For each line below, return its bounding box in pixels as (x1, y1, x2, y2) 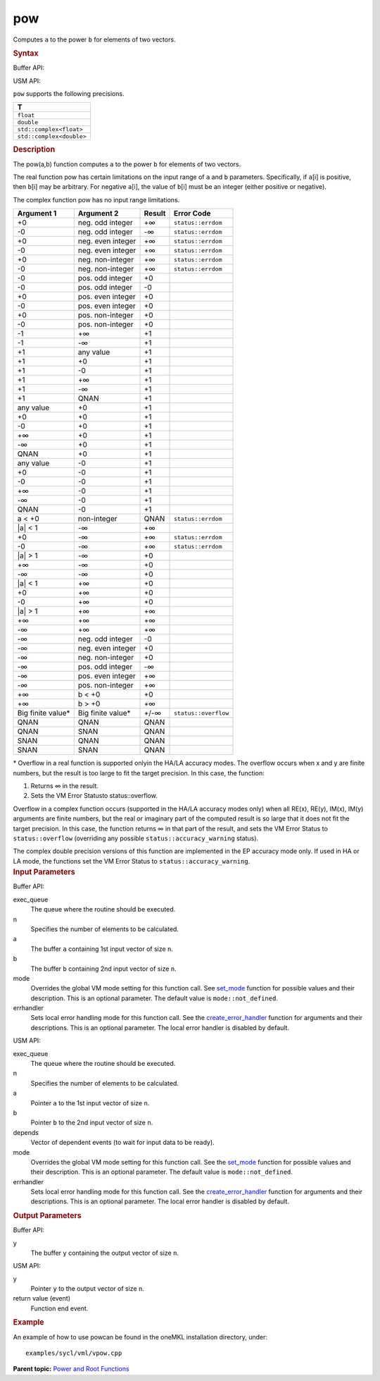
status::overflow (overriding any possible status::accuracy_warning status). (13, 834, 259, 842)
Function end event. (30, 1304, 89, 1313)
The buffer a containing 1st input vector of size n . (30, 945, 174, 953)
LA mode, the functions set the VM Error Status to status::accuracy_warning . (13, 857, 251, 865)
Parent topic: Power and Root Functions (13, 1365, 129, 1373)
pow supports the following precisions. (13, 89, 125, 98)
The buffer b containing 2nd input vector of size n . (30, 964, 177, 973)
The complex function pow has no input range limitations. (13, 195, 180, 204)
